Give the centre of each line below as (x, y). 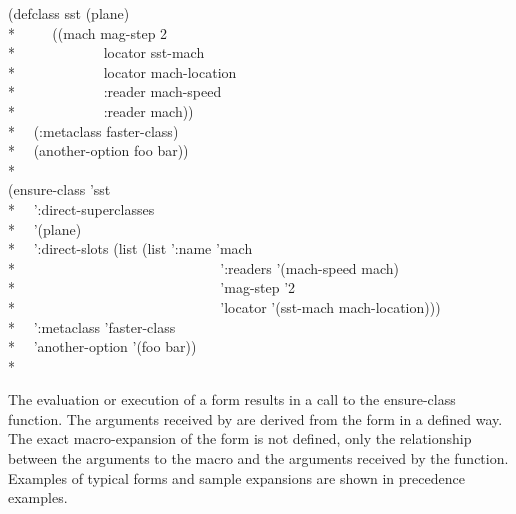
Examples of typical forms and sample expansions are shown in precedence (236, 477)
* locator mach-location (122, 71)
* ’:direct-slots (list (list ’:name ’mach (130, 248)
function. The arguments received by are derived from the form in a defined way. (255, 418)
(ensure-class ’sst (59, 189)
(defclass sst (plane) (69, 13)
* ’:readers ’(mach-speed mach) (204, 267)
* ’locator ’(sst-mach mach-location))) (224, 306)
